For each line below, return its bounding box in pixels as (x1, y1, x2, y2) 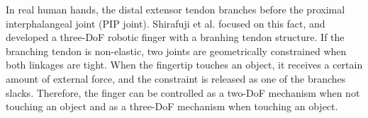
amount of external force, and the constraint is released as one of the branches (6, 71, 346, 85)
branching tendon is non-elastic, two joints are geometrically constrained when (6, 43, 347, 58)
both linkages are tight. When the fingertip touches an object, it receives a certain (6, 57, 363, 72)
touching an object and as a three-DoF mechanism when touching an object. (6, 99, 338, 114)
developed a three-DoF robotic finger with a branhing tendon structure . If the (6, 30, 345, 45)
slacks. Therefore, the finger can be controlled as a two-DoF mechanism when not (6, 85, 360, 100)
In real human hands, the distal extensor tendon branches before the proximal (6, 2, 345, 16)
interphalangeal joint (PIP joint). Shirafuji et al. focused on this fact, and (6, 16, 325, 30)
